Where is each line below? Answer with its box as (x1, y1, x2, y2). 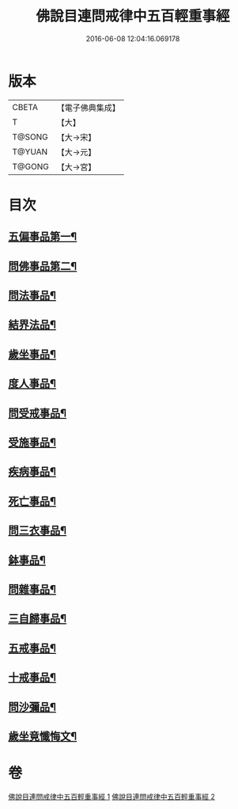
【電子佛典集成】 (56, 102, 120, 113)
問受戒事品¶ (8, 406, 67, 420)
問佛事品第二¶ (8, 259, 77, 273)
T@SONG (12, 131, 49, 142)
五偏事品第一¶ (8, 230, 77, 244)
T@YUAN (12, 146, 48, 157)
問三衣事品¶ (8, 524, 67, 537)
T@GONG (12, 161, 49, 172)
